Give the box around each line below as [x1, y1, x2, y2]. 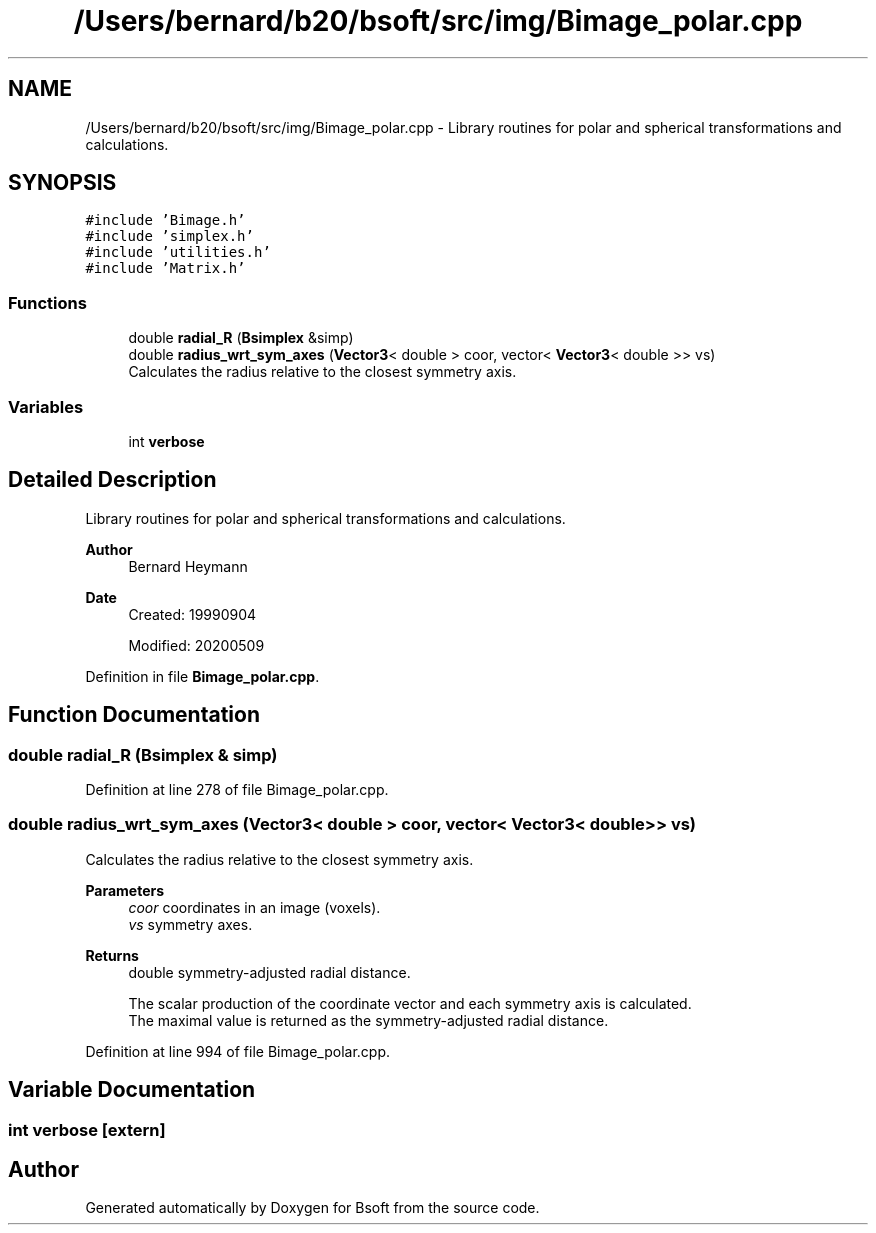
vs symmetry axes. [128, 915, 253, 933]
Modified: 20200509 [128, 636, 265, 654]
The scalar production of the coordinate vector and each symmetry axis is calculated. [128, 994, 692, 1012]
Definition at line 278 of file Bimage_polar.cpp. [85, 781, 389, 798]
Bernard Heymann [128, 557, 248, 575]
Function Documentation [8, 702, 260, 728]
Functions [8, 292, 87, 313]
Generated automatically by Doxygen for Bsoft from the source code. [85, 1199, 540, 1217]
